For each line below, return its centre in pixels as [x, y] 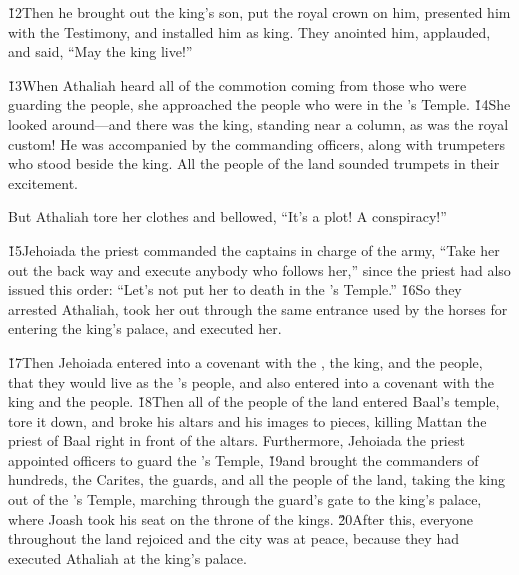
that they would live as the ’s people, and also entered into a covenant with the [251, 381]
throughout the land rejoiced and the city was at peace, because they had [233, 538]
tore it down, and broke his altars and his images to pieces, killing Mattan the [247, 420]
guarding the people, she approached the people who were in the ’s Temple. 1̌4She [259, 104]
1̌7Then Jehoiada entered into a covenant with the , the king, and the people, [245, 361]
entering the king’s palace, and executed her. [145, 328]
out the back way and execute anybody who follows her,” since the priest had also [259, 269]
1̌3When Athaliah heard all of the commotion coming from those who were [237, 84]
